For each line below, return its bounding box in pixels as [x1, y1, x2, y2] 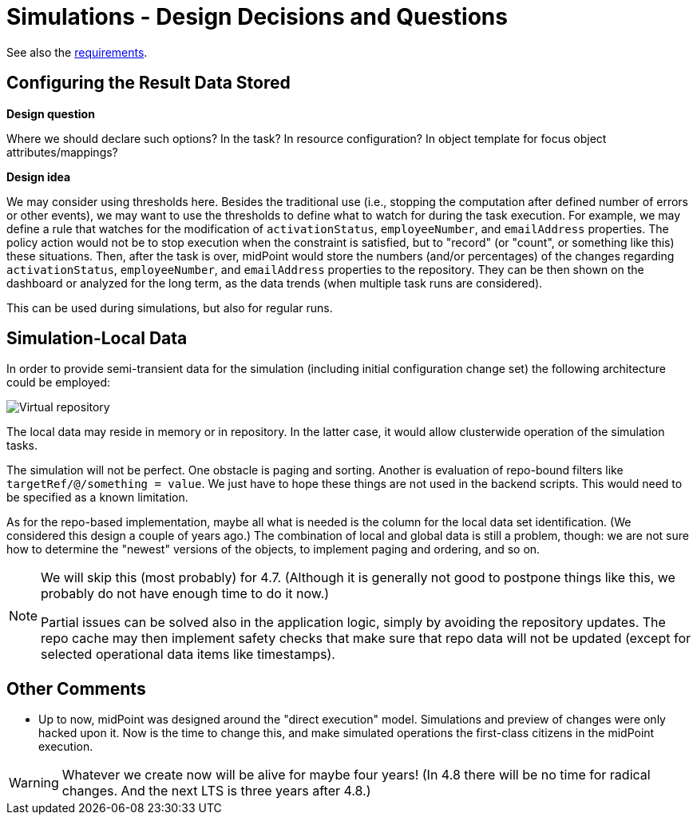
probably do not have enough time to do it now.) [41, 585, 330, 602]
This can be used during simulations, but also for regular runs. [6, 300, 333, 315]
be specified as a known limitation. [6, 490, 188, 505]
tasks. [6, 438, 38, 453]
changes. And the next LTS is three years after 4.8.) [61, 783, 371, 799]
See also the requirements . [6, 45, 148, 59]
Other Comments [6, 678, 146, 699]
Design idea [6, 169, 71, 184]
